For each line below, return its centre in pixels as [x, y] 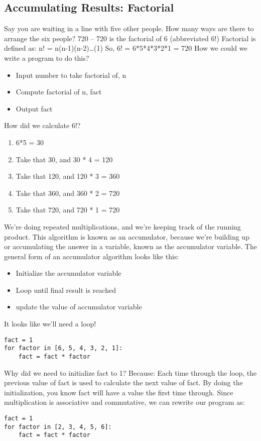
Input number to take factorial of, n [71, 75]
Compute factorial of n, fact [59, 92]
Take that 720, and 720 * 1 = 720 [68, 210]
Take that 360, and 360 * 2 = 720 [68, 193]
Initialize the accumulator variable [69, 273]
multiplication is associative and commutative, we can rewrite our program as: [124, 402]
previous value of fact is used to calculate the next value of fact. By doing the [123, 382]
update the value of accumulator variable [79, 307]
